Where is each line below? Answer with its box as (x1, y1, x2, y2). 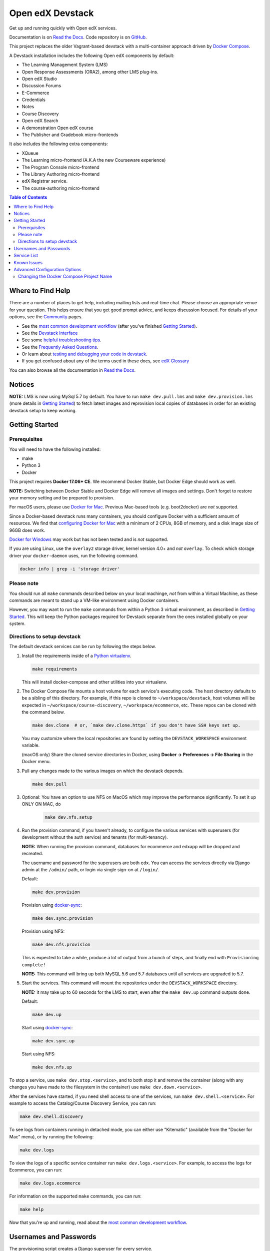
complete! (21, 962, 46, 968)
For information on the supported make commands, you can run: (9, 1193, 142, 1199)
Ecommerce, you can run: (9, 1166, 62, 1173)
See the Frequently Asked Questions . (21, 344, 98, 350)
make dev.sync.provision (32, 916, 93, 921)
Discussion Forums (21, 83, 61, 89)
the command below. (21, 709, 65, 715)
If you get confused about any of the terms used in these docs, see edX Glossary (21, 358, 189, 364)
